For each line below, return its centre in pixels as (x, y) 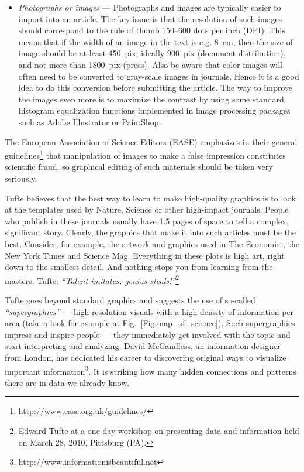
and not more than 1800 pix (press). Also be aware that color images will (150, 64)
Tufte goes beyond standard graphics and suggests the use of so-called (130, 300)
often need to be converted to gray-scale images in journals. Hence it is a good (159, 76)
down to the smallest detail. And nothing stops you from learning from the (139, 267)
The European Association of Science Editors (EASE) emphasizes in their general (151, 141)
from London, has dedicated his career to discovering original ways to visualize (146, 357)
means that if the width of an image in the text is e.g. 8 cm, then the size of (156, 41)
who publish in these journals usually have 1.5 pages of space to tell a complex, (147, 220)
